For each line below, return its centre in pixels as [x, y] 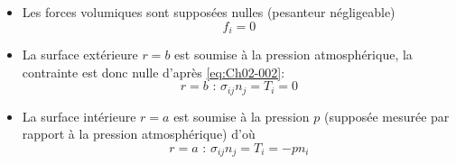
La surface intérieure [79, 116]
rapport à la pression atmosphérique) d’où [139, 134]
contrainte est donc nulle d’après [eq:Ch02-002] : [154, 72]
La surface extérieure [80, 55]
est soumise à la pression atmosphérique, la [293, 55]
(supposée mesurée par [387, 116]
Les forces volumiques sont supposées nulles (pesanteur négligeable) [209, 12]
